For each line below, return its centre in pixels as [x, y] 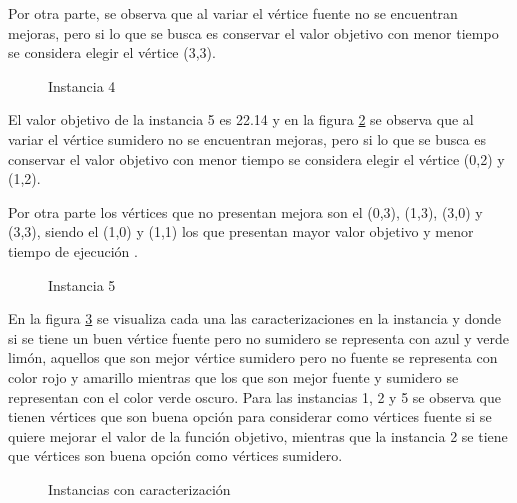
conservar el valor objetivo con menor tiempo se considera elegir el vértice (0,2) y [256, 158]
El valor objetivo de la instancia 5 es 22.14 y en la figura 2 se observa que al [241, 119]
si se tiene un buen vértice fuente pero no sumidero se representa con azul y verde [259, 337]
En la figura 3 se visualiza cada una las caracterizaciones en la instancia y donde [255, 318]
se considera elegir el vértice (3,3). [112, 52]
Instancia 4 [82, 85]
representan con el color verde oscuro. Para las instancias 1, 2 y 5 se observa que [254, 396]
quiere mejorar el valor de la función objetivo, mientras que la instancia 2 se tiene [258, 435]
